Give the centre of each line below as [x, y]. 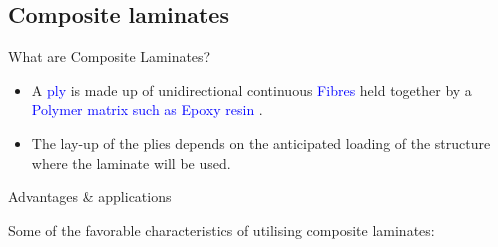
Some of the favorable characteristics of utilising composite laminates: [221, 229]
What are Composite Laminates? [109, 56]
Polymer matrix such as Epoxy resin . [147, 109]
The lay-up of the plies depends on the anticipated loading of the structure [261, 142]
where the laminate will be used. [131, 162]
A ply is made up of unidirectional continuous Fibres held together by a [251, 89]
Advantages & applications [90, 196]
